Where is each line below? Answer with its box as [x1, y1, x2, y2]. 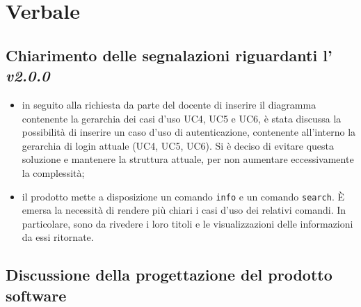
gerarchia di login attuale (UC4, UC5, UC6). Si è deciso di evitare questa [22, 138, 335, 152]
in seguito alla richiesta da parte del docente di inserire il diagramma [22, 97, 316, 111]
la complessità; [22, 165, 85, 180]
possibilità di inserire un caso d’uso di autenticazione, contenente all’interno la [22, 125, 356, 139]
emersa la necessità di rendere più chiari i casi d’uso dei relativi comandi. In [22, 203, 346, 217]
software [6, 284, 67, 306]
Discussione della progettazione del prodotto [6, 264, 332, 285]
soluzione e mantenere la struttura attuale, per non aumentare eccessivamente [22, 152, 354, 166]
